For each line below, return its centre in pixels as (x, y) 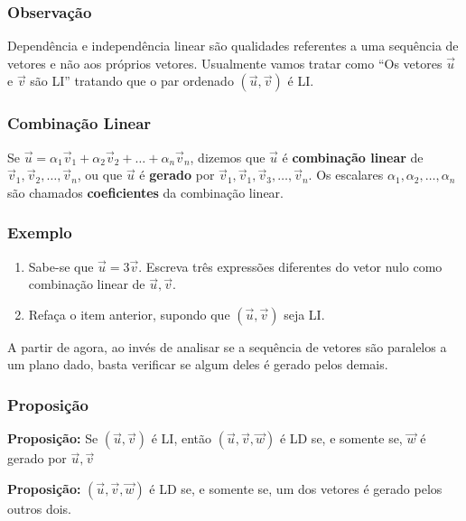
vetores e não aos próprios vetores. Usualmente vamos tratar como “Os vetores (225, 63)
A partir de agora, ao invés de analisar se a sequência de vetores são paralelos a (227, 346)
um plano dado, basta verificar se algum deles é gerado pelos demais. (198, 364)
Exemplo (40, 233)
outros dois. (39, 508)
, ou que (100, 175)
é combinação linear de (353, 157)
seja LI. (304, 314)
